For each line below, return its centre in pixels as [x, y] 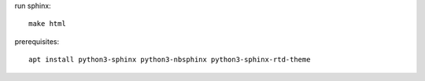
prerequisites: [37, 41]
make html [47, 24]
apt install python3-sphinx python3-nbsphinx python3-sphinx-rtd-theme [170, 60]
